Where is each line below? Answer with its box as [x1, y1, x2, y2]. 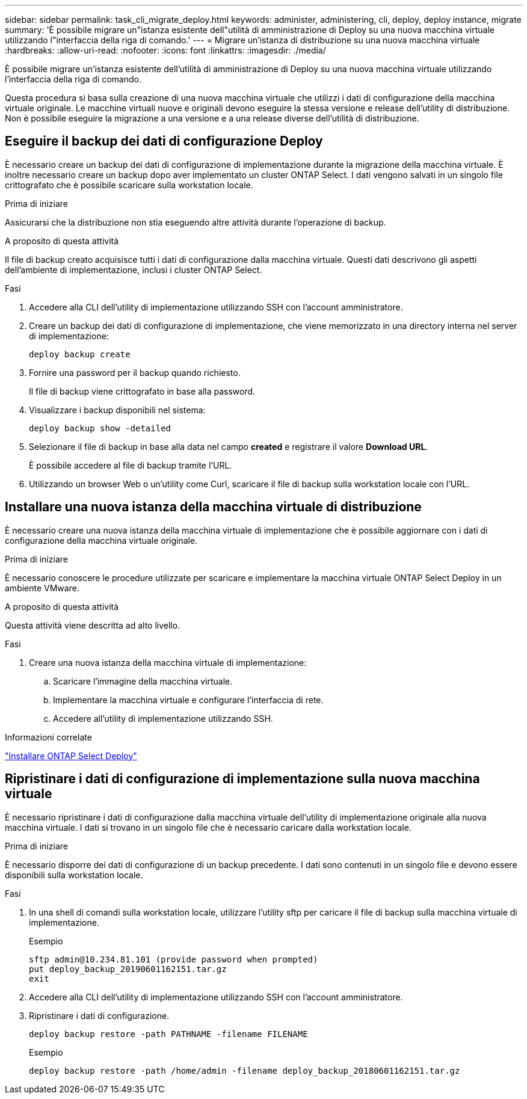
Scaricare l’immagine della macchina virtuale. [53, 676, 233, 686]
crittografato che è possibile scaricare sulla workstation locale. [5, 179, 253, 190]
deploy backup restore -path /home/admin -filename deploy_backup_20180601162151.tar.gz [29, 1065, 460, 1076]
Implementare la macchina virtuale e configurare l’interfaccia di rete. [53, 694, 324, 705]
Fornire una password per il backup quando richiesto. [29, 367, 241, 378]
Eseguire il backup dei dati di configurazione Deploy [5, 134, 323, 149]
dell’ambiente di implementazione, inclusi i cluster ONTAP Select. [5, 264, 262, 275]
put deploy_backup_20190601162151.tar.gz [29, 964, 227, 974]
